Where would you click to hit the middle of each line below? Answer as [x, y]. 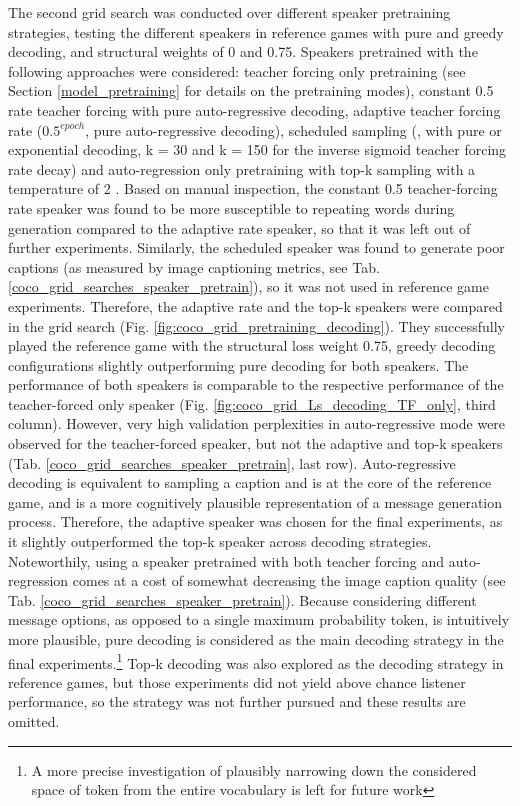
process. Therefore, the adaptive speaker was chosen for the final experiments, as [255, 521]
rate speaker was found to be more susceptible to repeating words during [231, 207]
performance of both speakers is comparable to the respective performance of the [256, 384]
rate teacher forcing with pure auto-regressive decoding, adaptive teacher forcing [254, 109]
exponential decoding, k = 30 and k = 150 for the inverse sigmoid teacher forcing [257, 149]
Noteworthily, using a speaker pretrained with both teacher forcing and [226, 560]
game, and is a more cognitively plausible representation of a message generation [255, 501]
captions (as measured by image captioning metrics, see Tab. [194, 266]
